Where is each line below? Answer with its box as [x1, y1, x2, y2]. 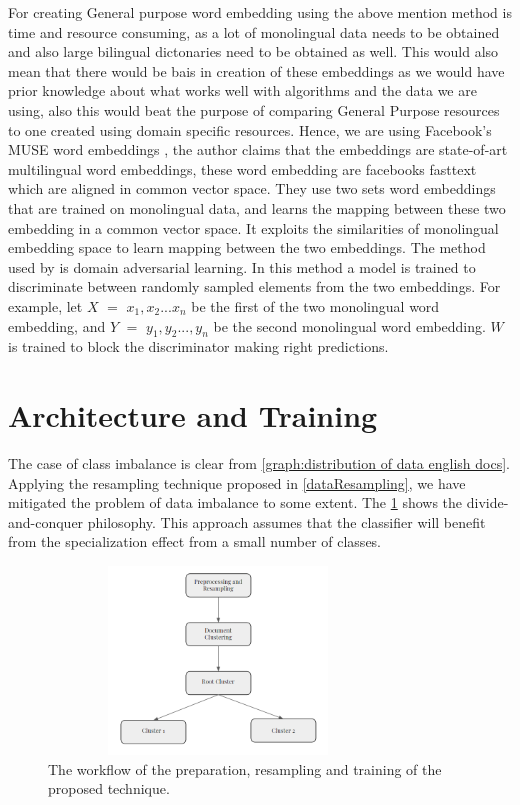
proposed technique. [48, 778, 170, 799]
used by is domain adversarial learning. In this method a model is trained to [8, 256, 476, 277]
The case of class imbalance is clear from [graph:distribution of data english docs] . [8, 453, 510, 474]
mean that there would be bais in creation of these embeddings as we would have [8, 60, 505, 81]
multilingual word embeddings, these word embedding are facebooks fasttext [8, 158, 477, 179]
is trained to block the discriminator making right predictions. [8, 336, 389, 357]
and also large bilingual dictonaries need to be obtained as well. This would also [8, 41, 499, 62]
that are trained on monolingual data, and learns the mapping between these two [8, 197, 506, 218]
